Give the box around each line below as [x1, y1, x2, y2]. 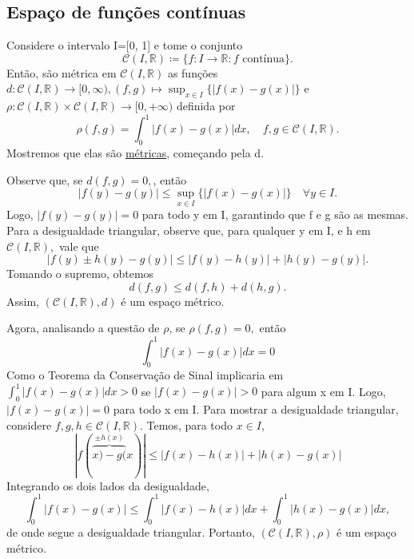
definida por [176, 97, 236, 114]
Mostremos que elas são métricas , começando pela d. [6, 145, 265, 161]
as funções [167, 64, 218, 81]
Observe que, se [6, 171, 83, 188]
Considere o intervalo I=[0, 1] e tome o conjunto [6, 37, 243, 54]
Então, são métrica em [6, 64, 117, 81]
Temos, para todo [146, 416, 233, 433]
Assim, [6, 292, 39, 309]
